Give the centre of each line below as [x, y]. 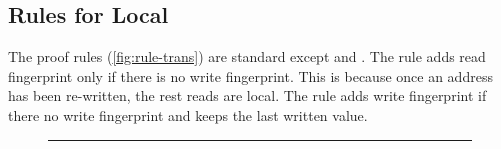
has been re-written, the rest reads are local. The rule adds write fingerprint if [247, 95]
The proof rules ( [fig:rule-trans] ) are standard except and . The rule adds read [247, 56]
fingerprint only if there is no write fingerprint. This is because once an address [250, 75]
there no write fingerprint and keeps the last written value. [188, 114]
